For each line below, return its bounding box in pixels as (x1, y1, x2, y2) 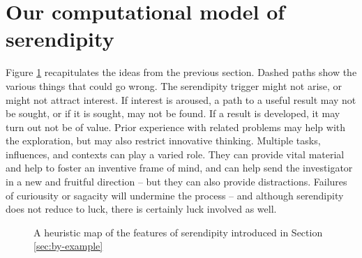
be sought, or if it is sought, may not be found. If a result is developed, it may (6, 106, 340, 121)
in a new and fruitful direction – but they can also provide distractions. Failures (6, 174, 347, 189)
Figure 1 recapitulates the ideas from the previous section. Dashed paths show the (6, 65, 357, 79)
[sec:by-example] (33, 238, 103, 253)
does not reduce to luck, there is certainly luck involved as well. (6, 202, 277, 216)
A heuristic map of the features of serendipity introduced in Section (33, 225, 323, 239)
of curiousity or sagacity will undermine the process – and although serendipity (6, 188, 344, 202)
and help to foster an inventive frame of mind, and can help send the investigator (6, 160, 353, 175)
